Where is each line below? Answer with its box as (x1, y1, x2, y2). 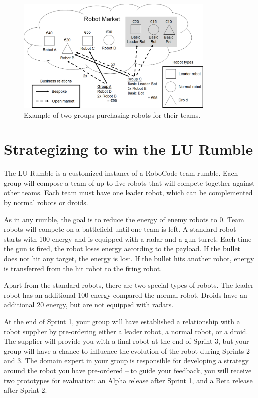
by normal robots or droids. (4, 197, 88, 208)
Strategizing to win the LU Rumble (4, 139, 253, 159)
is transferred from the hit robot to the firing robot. (4, 263, 162, 273)
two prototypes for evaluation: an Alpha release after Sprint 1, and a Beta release (4, 375, 253, 385)
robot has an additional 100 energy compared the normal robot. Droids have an (4, 289, 247, 300)
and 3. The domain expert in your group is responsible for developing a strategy (4, 355, 249, 366)
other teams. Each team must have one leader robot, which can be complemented (4, 187, 253, 198)
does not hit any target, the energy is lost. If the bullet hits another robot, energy (4, 253, 254, 264)
